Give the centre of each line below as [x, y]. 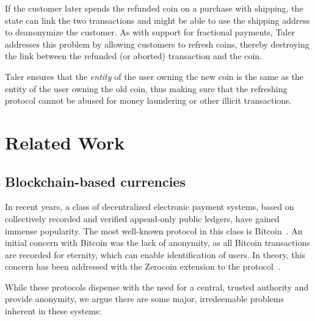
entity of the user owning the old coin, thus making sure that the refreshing [146, 88]
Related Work [65, 142]
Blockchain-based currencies [95, 181]
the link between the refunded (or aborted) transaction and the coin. [134, 56]
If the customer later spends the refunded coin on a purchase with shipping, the [154, 8]
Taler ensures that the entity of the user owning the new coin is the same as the [154, 76]
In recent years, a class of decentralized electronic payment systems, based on [150, 207]
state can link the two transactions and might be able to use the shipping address [157, 20]
